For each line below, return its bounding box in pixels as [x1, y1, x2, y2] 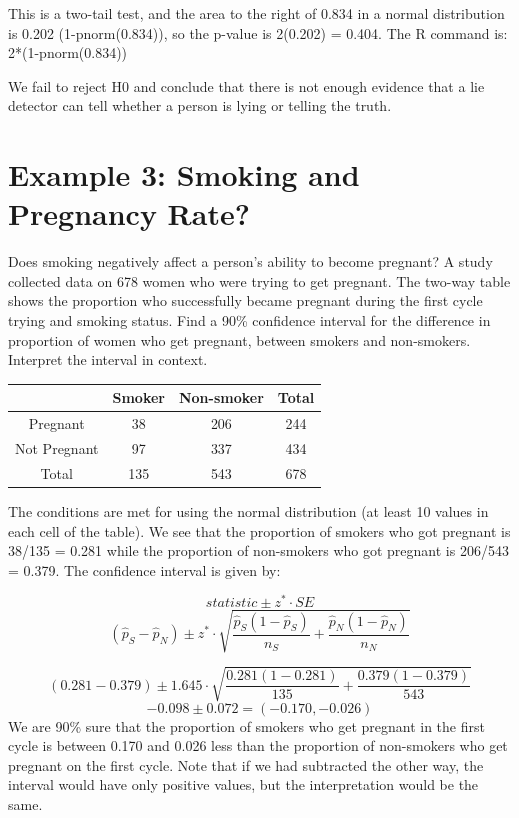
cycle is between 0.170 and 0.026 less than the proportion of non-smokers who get [8, 735, 508, 756]
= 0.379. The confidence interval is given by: [8, 559, 281, 580]
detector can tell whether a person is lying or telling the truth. [8, 95, 392, 116]
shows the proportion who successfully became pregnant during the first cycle [8, 290, 483, 311]
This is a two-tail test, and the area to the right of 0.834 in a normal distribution [8, 3, 505, 23]
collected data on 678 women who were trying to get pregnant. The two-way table [8, 270, 511, 291]
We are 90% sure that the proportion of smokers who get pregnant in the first [8, 715, 485, 736]
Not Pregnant [15, 438, 99, 459]
